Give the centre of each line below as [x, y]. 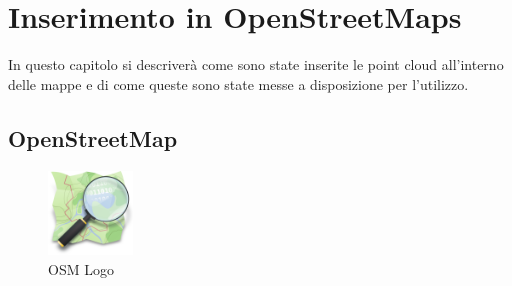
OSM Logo [81, 268]
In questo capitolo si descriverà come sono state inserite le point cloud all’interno [256, 64]
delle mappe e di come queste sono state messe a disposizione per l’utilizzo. [238, 83]
